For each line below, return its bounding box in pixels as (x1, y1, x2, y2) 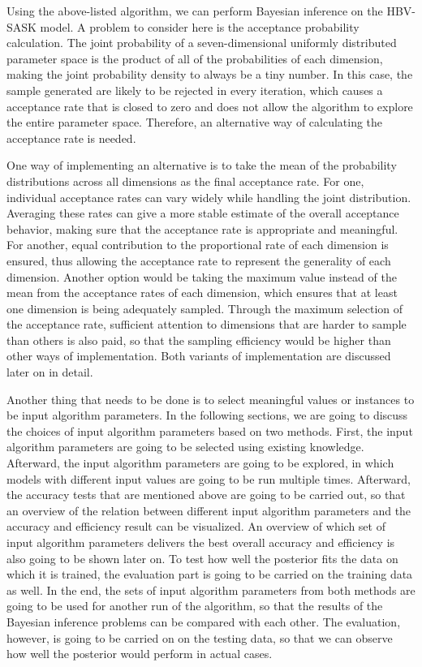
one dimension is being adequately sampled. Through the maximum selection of (6, 299, 403, 316)
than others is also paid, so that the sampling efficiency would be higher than (6, 331, 391, 348)
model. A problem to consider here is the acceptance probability (40, 18, 360, 35)
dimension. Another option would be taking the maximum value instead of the (6, 268, 397, 285)
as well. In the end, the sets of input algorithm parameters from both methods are (6, 581, 416, 598)
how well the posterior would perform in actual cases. (6, 645, 273, 662)
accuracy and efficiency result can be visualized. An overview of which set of (6, 518, 385, 535)
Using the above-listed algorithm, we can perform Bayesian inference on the (6, 2, 383, 19)
